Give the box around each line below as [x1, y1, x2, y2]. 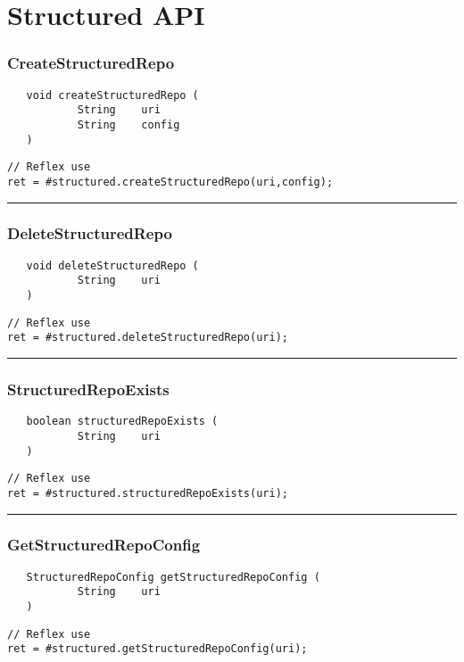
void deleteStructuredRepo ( [26, 259, 199, 272]
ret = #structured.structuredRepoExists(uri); [7, 486, 288, 500]
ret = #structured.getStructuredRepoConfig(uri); [7, 642, 308, 656]
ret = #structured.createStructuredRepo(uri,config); [7, 175, 334, 188]
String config [77, 118, 180, 131]
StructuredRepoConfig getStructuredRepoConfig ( [26, 570, 320, 583]
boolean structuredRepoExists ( [26, 415, 219, 428]
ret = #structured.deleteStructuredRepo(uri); [7, 331, 288, 344]
